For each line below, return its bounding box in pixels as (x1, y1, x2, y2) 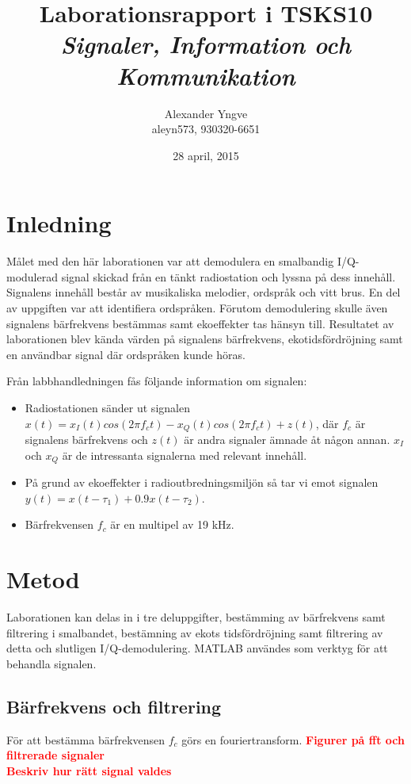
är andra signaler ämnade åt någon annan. (184, 431, 390, 448)
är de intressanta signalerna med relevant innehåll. (62, 446, 307, 463)
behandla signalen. (6, 655, 97, 671)
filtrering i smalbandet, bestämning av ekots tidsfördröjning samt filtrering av (6, 624, 383, 641)
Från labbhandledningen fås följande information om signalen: (6, 373, 307, 389)
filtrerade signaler (6, 747, 105, 763)
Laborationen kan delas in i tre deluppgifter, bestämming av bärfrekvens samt (6, 608, 386, 625)
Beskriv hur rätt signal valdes (6, 762, 172, 778)
